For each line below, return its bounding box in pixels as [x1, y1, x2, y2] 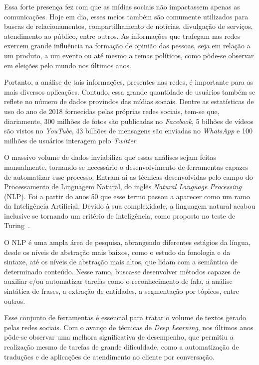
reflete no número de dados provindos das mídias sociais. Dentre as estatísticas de [4, 96, 254, 107]
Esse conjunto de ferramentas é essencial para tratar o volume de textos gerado [4, 312, 247, 323]
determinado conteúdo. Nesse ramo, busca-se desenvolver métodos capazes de [4, 266, 240, 276]
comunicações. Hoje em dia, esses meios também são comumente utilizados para [4, 11, 249, 21]
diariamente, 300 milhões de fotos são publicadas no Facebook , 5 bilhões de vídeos [4, 116, 254, 126]
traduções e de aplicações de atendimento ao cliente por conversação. [4, 351, 215, 362]
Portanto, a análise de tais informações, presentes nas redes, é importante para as [4, 77, 254, 87]
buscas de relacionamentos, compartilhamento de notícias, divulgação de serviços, [4, 21, 253, 31]
